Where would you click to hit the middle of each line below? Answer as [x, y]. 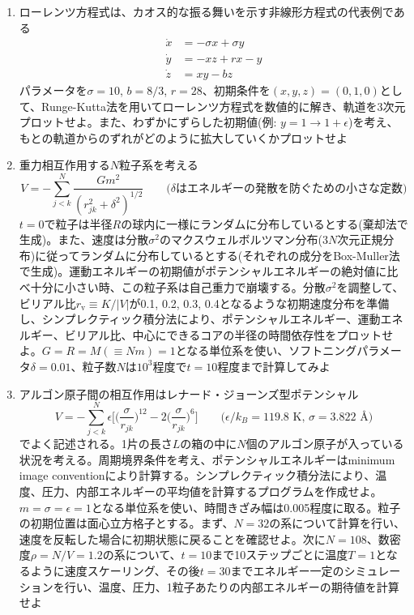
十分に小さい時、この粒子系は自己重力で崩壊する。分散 [178, 287]
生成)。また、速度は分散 [84, 239]
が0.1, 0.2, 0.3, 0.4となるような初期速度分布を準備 [259, 303]
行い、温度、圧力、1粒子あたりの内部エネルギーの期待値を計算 [232, 586]
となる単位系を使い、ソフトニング [266, 350]
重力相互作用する [64, 165]
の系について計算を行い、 [337, 523]
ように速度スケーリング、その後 [115, 571]
